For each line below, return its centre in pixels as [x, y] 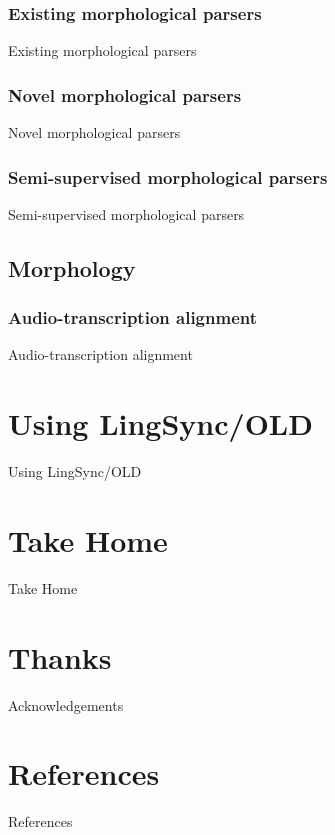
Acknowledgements [66, 704]
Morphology [72, 267]
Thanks [60, 656]
